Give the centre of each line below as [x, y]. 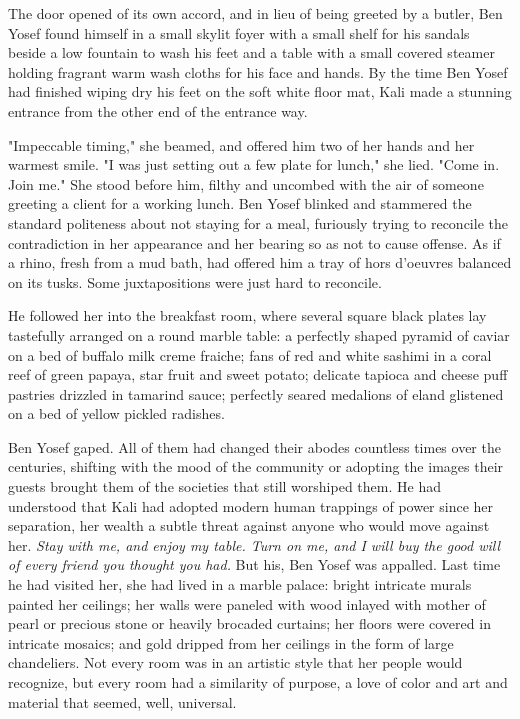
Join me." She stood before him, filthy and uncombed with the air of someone [246, 183]
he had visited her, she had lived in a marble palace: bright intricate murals [240, 584]
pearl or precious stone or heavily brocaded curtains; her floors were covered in [249, 623]
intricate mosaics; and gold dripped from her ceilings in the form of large [231, 642]
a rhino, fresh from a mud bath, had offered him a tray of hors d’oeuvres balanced [260, 262]
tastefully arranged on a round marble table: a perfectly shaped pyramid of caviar [259, 334]
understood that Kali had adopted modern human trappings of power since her [251, 505]
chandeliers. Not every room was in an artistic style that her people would [235, 662]
